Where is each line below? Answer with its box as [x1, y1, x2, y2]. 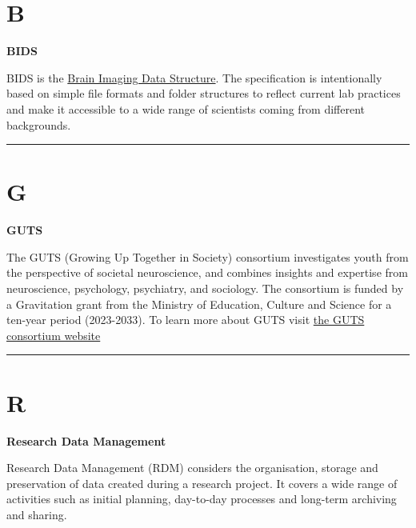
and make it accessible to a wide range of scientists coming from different [6, 100, 366, 117]
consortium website [6, 326, 101, 343]
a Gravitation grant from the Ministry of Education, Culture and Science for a [6, 295, 392, 312]
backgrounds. [6, 116, 71, 133]
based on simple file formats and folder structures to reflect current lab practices [6, 85, 401, 102]
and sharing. [6, 506, 67, 522]
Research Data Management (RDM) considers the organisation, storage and [6, 459, 378, 476]
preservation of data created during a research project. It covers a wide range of [6, 474, 398, 491]
